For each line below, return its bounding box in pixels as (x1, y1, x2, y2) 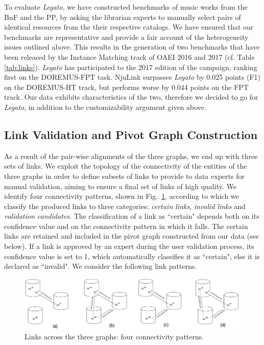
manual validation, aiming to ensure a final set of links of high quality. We (4, 180, 236, 191)
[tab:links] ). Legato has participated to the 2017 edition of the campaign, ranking (4, 61, 257, 72)
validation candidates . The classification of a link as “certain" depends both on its (4, 211, 259, 221)
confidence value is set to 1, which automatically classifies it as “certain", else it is (4, 250, 260, 261)
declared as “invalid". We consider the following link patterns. (4, 261, 197, 271)
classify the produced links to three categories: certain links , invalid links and (4, 200, 246, 211)
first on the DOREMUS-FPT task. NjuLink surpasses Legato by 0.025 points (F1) (4, 72, 261, 82)
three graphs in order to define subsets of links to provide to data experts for (4, 170, 245, 181)
